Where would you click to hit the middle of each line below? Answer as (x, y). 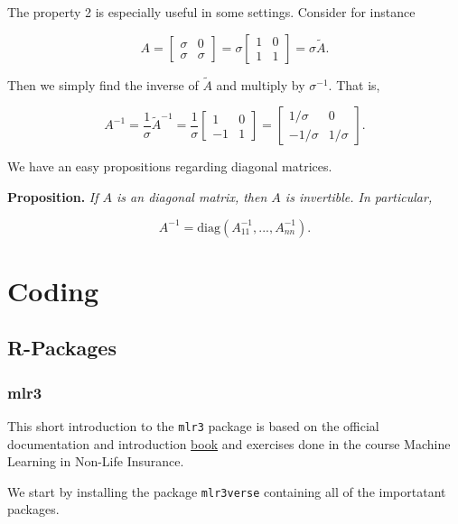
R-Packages (62, 348)
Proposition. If (53, 197)
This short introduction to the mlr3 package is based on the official (193, 425)
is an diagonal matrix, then (192, 197)
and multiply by (261, 84)
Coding (53, 290)
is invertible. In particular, (359, 197)
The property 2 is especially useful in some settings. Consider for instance (211, 12)
